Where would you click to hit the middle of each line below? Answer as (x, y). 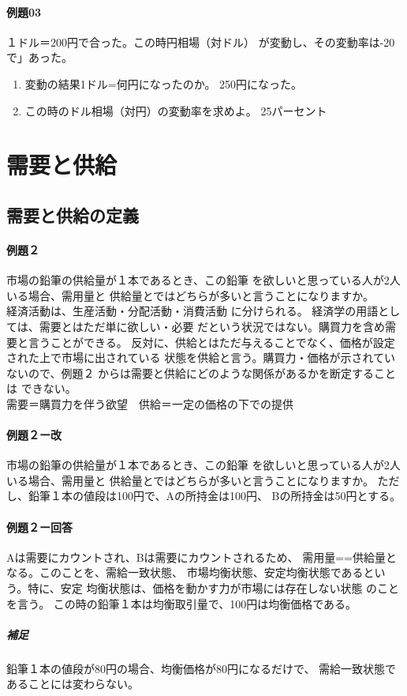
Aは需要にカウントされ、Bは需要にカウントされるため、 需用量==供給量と (202, 557)
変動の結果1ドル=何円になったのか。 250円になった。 (164, 83)
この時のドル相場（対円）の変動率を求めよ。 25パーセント (176, 110)
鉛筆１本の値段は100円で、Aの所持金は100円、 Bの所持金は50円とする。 (215, 496)
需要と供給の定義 (73, 214)
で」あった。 (39, 57)
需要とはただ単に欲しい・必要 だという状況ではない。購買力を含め (212, 326)
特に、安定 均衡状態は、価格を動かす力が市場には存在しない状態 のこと (214, 588)
